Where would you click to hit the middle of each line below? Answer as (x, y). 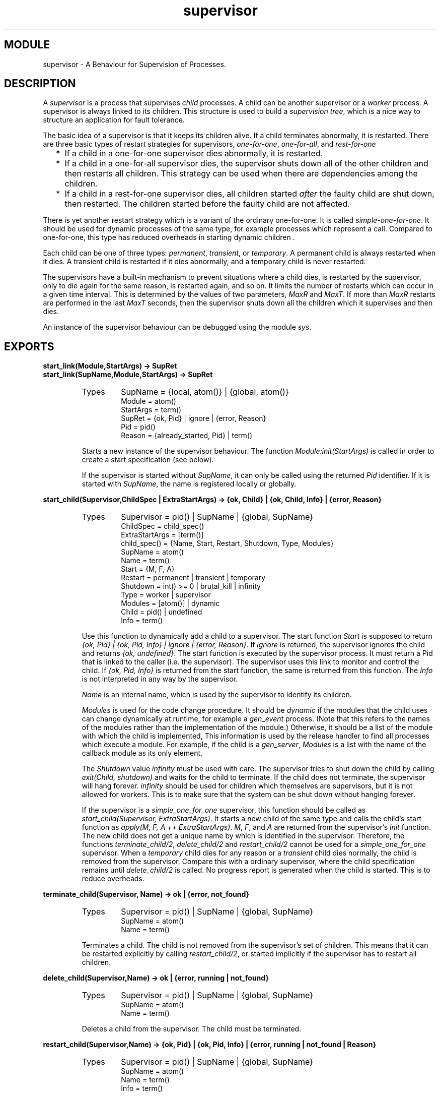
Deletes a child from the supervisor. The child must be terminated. (192, 1029)
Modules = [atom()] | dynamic (170, 603)
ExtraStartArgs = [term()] (162, 535)
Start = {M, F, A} (148, 569)
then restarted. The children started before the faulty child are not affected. (207, 204)
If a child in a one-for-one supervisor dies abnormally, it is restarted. (194, 154)
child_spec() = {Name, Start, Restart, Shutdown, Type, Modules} (227, 543)
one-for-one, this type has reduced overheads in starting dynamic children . (169, 237)
